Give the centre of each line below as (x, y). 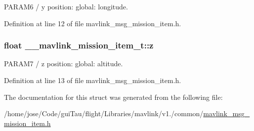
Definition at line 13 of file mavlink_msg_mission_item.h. (93, 80)
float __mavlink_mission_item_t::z (79, 45)
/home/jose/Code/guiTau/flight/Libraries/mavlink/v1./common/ (104, 113)
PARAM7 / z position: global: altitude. (63, 64)
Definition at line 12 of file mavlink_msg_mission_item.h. (93, 23)
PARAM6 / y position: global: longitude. (66, 6)
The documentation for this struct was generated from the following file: (113, 97)
